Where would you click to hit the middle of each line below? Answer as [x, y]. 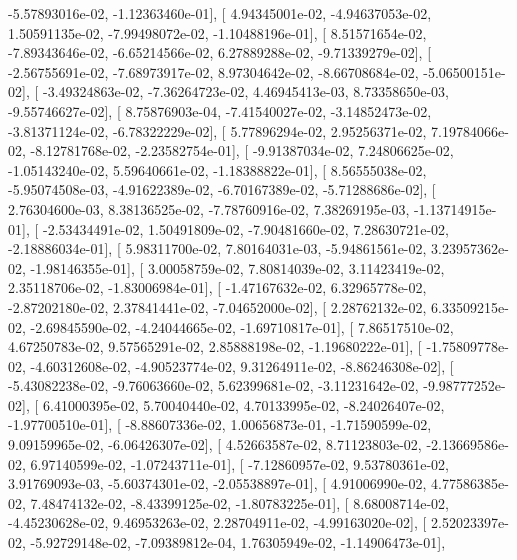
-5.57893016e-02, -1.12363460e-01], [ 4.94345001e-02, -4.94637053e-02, [220, 13]
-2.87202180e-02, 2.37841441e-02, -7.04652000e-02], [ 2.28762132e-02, [217, 306]
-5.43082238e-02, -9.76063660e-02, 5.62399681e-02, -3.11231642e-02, [213, 385]
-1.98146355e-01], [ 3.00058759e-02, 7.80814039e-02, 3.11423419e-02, [237, 267]
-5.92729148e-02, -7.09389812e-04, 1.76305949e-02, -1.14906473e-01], [238, 542]
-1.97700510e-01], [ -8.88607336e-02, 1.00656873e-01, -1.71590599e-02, [220, 424]
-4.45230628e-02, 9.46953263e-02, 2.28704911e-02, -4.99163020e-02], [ [217, 522]
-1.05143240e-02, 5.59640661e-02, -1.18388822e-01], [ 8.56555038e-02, [217, 169]
